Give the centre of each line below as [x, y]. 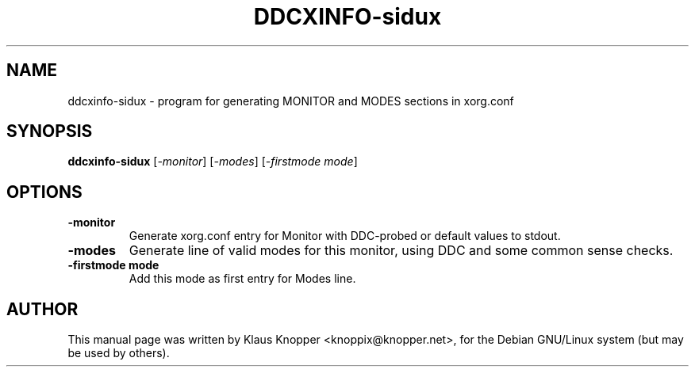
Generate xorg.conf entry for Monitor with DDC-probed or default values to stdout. [345, 236]
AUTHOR [42, 309]
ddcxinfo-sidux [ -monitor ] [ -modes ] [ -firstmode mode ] [213, 162]
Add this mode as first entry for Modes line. [242, 279]
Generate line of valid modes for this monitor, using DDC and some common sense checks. [401, 251]
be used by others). [119, 353]
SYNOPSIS [50, 131]
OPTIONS [44, 192]
